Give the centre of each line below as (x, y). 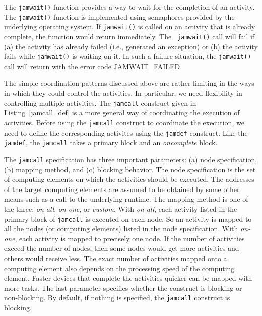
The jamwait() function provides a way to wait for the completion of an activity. (129, 7)
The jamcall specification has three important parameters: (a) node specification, (131, 159)
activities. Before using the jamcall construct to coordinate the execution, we (124, 122)
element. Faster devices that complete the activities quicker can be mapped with (128, 278)
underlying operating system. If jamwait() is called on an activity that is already (130, 26)
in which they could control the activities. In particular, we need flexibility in (123, 93)
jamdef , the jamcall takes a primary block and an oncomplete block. (111, 142)
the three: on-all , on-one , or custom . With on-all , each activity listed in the (121, 208)
